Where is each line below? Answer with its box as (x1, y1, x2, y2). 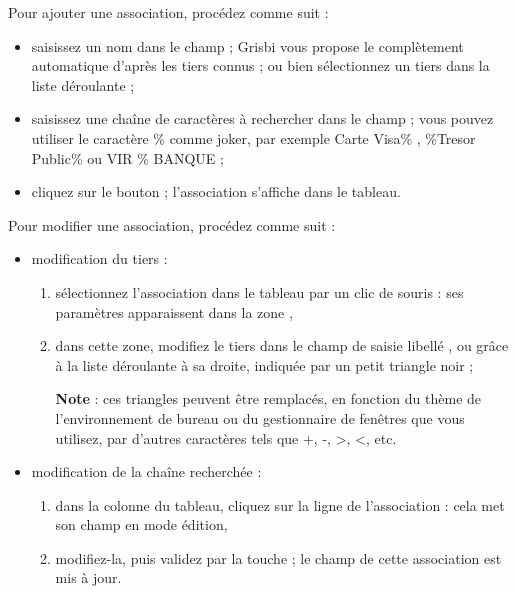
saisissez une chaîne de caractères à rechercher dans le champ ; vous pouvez (31, 108, 494, 129)
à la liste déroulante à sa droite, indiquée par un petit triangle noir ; (55, 354, 474, 375)
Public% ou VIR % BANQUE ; (31, 147, 224, 168)
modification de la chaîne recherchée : (31, 461, 262, 482)
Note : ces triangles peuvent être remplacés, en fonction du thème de (55, 388, 482, 409)
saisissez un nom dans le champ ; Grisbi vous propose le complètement (31, 35, 464, 56)
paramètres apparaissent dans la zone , (55, 301, 293, 322)
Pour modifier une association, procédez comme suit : (8, 214, 336, 235)
